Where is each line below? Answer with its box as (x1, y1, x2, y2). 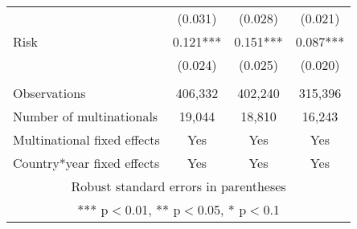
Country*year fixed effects (13, 153, 160, 172)
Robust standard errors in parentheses (71, 177, 286, 195)
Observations (13, 84, 86, 102)
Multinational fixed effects (13, 130, 160, 149)
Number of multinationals (13, 107, 158, 125)
